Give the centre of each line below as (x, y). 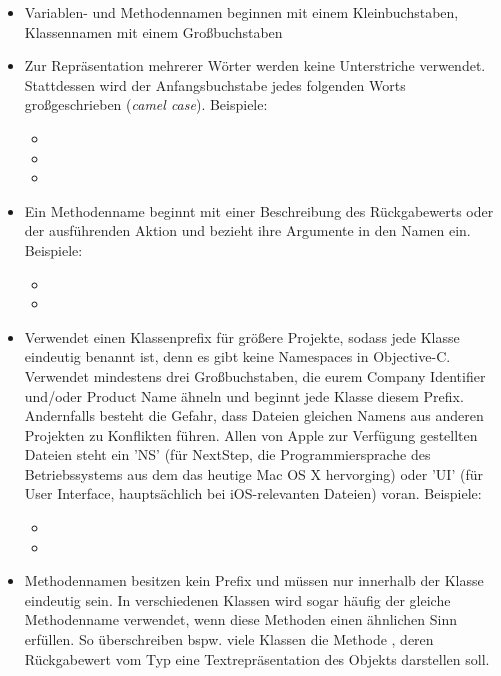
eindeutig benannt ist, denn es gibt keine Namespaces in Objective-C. (237, 356)
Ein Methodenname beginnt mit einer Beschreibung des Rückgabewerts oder (259, 210)
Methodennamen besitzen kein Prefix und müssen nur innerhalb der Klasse (254, 580)
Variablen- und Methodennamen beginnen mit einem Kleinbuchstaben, (241, 12)
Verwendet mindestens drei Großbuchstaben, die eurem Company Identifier (255, 375)
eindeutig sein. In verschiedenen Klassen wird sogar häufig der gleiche (237, 599)
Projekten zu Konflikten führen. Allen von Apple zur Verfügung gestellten (251, 434)
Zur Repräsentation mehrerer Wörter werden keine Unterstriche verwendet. (255, 65)
